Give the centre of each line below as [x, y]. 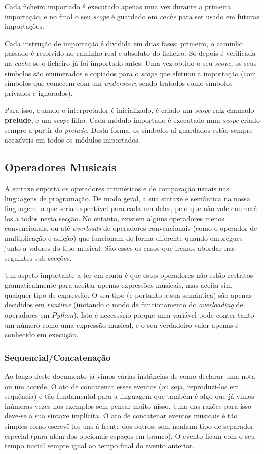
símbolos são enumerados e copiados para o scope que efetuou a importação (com [130, 73]
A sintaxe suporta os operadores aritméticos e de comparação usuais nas [117, 188]
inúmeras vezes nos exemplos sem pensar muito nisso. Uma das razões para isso [128, 406]
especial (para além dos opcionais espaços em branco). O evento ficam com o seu [130, 435]
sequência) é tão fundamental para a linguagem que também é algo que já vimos [129, 396]
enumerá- [246, 208]
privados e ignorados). [39, 93]
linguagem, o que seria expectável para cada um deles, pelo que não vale [117, 208]
